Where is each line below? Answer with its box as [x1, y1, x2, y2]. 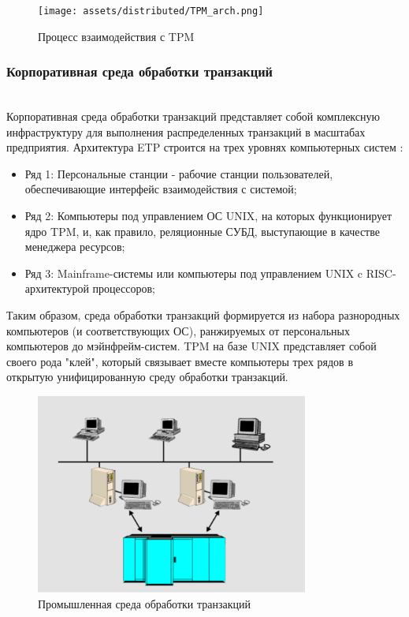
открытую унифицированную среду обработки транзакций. [6, 368, 288, 385]
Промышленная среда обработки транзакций [38, 595, 251, 611]
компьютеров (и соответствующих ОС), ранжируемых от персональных [6, 322, 350, 338]
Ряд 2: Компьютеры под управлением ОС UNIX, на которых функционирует [24, 208, 392, 224]
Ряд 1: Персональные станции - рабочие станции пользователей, [24, 165, 333, 181]
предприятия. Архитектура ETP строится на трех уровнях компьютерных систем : [6, 139, 403, 155]
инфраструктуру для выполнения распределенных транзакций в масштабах [6, 123, 366, 140]
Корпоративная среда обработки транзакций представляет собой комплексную [6, 108, 380, 125]
